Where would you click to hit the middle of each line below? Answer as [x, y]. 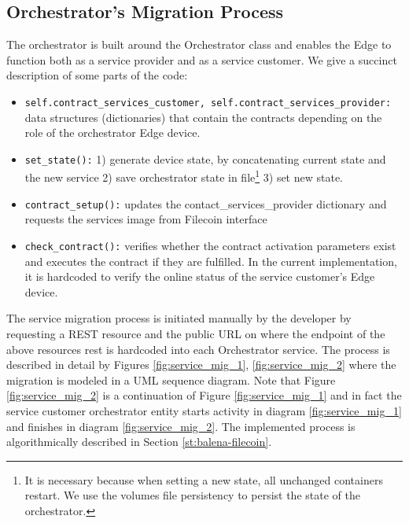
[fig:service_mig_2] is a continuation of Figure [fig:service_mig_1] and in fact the [204, 395]
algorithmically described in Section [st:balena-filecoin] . [139, 442]
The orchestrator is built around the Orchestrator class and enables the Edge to [199, 44]
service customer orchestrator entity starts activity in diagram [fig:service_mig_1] [204, 410]
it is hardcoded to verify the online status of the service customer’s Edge [200, 276]
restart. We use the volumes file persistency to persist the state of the [192, 495]
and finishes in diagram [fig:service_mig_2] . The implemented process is [181, 426]
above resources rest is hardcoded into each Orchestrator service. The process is [198, 349]
